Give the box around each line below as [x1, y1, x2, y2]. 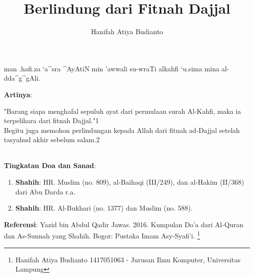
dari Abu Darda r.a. [15, 186, 76, 196]
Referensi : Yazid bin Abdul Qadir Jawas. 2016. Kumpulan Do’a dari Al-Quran [4, 219, 244, 229]
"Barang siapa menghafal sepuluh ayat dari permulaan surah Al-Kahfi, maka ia [4, 106, 241, 116]
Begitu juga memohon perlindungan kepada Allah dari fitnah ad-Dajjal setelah [4, 125, 240, 135]
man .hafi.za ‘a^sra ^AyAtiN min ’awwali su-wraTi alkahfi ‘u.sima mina [4, 63, 219, 73]
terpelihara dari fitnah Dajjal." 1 [4, 115, 99, 126]
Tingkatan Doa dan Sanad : [4, 160, 96, 170]
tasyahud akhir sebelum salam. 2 [4, 134, 100, 145]
